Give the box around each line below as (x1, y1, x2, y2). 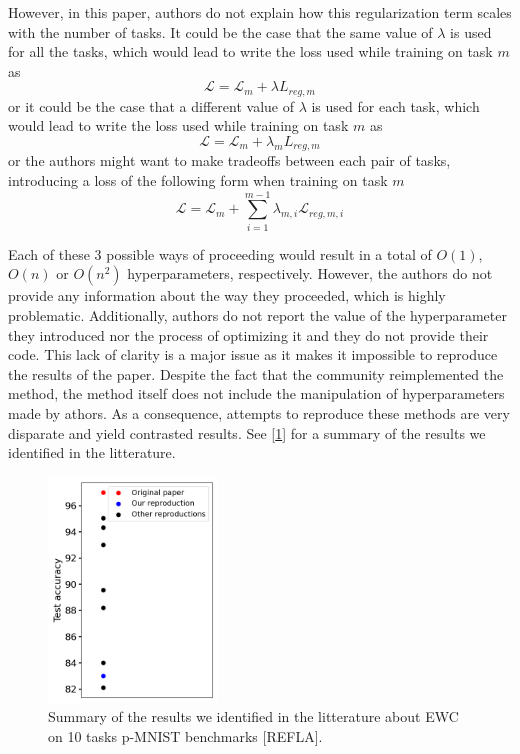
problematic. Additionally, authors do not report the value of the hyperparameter (8, 304, 507, 325)
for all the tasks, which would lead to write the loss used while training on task (8, 41, 493, 62)
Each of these (8, 243, 90, 264)
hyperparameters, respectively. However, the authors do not (127, 263, 493, 284)
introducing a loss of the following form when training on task (8, 170, 388, 191)
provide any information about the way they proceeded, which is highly (8, 285, 446, 306)
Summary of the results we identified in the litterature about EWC (48, 706, 459, 727)
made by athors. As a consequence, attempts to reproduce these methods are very (8, 402, 510, 423)
